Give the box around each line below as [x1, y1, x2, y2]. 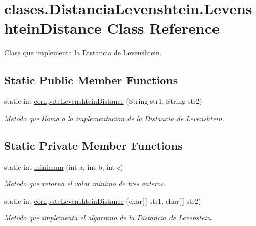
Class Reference [107, 18, 220, 39]
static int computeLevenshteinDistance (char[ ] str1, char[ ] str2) [4, 195, 201, 206]
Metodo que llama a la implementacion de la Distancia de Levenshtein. [4, 112, 224, 123]
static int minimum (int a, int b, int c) [4, 161, 123, 172]
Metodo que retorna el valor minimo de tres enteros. [4, 178, 166, 189]
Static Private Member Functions [4, 137, 183, 153]
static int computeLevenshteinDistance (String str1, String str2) [4, 96, 202, 106]
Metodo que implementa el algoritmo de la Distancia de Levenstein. [4, 212, 213, 223]
